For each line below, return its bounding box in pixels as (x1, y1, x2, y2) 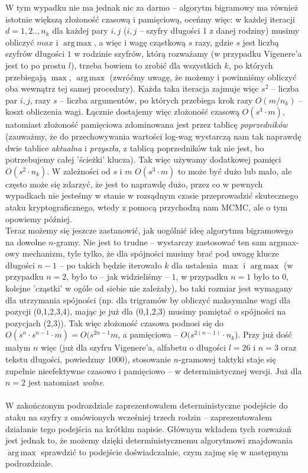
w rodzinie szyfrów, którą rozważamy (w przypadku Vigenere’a (74, 47, 302, 60)
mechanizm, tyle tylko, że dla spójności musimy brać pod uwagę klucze (22, 247, 279, 260)
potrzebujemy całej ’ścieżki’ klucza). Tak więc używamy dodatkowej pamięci (5, 153, 281, 166)
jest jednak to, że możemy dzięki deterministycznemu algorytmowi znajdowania (5, 434, 293, 446)
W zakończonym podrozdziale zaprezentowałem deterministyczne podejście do (5, 399, 288, 412)
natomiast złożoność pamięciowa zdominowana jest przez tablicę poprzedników (5, 118, 288, 131)
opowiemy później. (5, 212, 72, 225)
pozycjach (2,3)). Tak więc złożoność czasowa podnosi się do (5, 316, 223, 329)
